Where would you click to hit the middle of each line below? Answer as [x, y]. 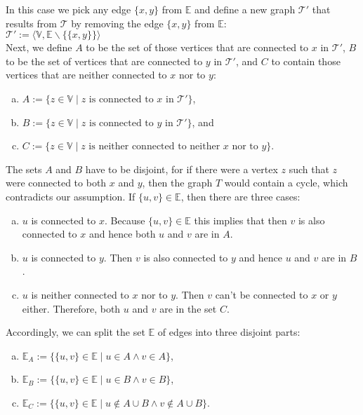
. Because [125, 220]
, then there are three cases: [240, 196]
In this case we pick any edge [68, 9]
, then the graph [177, 183]
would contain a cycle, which [286, 183]
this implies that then [240, 220]
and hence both [122, 234]
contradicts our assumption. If [71, 196]
